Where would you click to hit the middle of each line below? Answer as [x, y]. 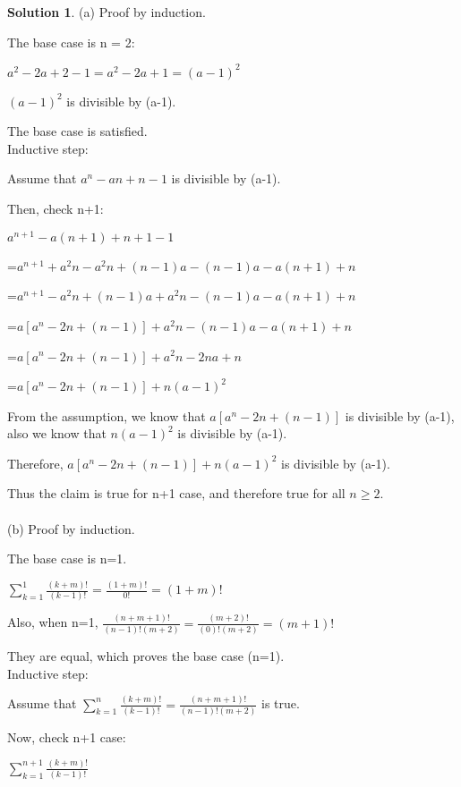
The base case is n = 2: [71, 42]
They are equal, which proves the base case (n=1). [146, 656]
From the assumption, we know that [107, 415]
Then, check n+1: [55, 209]
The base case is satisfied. [77, 131]
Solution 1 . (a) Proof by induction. [107, 12]
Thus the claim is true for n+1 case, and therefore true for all [176, 493]
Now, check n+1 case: [67, 736]
